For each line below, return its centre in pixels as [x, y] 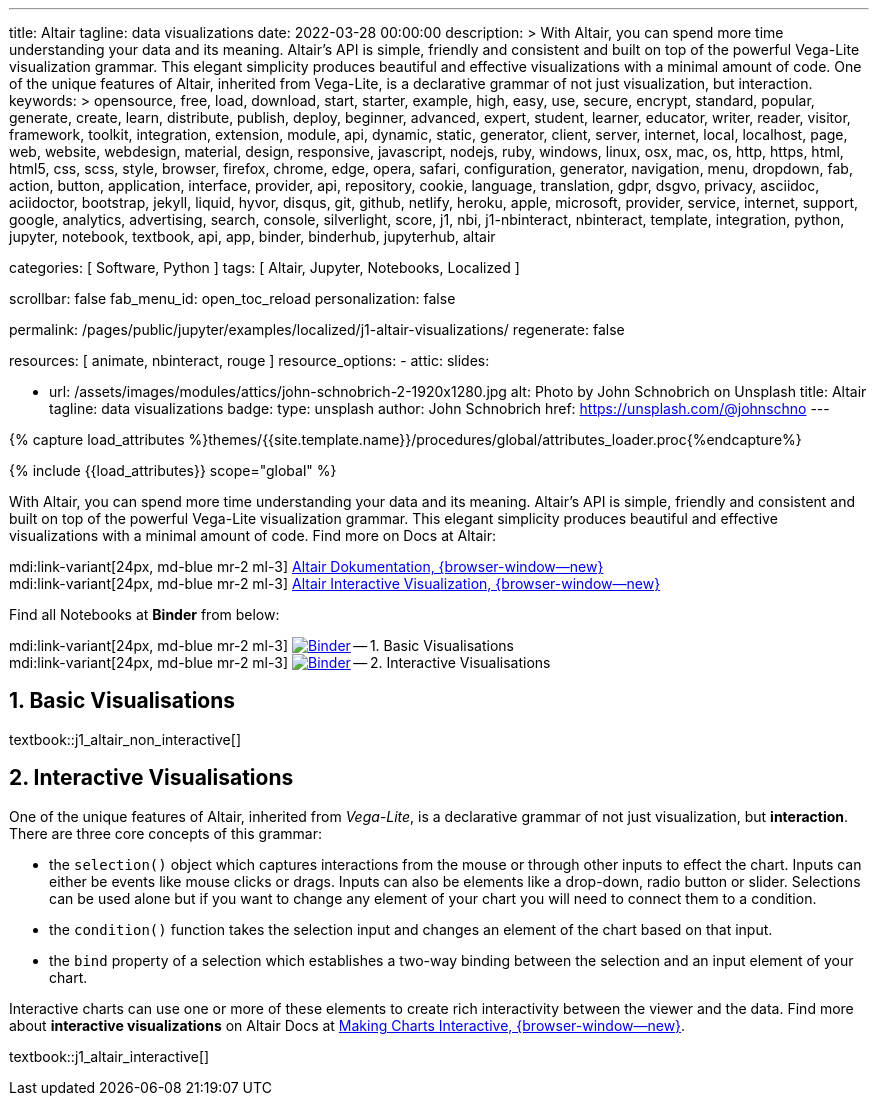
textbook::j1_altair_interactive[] [109, 1056]
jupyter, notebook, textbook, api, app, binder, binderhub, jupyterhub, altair [252, 236]
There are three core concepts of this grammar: [165, 833]
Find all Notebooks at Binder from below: [144, 614]
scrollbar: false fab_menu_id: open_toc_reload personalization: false [232, 298]
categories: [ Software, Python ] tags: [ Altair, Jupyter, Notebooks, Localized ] [264, 267]
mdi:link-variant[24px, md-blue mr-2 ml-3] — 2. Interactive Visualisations [280, 662]
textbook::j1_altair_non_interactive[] [125, 739]
